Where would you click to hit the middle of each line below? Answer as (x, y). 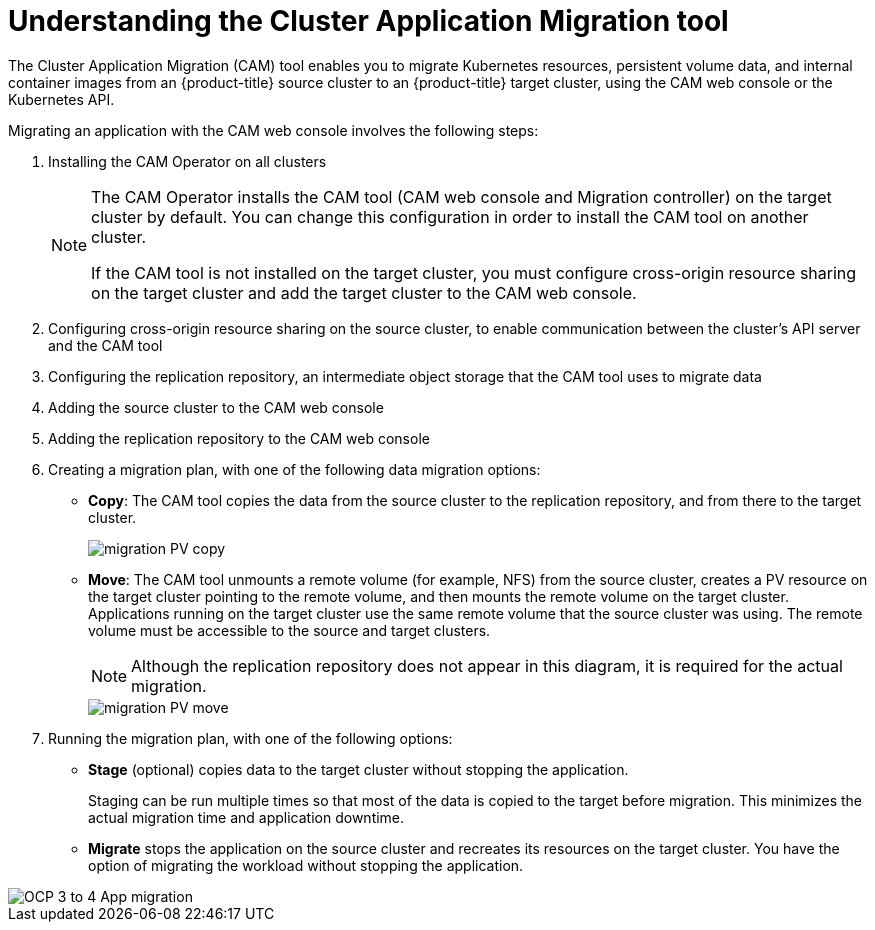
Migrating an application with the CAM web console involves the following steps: (273, 130)
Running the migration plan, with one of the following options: (250, 738)
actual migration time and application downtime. (246, 817)
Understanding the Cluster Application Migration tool (368, 21)
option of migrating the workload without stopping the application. (306, 865)
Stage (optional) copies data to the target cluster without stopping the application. (358, 769)
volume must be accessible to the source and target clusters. (289, 630)
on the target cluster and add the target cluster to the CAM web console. (364, 292)
